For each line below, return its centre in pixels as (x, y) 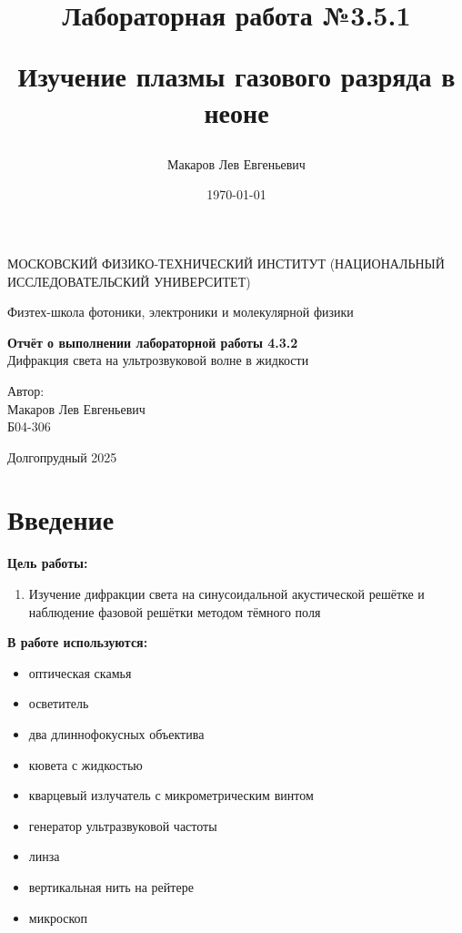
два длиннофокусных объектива (116, 733)
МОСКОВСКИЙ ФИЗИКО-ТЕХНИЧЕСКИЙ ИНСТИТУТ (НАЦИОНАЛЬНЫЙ (226, 263)
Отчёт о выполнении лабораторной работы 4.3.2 (153, 342)
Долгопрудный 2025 (62, 456)
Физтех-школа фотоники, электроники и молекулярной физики (181, 312)
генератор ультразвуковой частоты (123, 825)
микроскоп (58, 917)
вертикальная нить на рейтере (111, 886)
